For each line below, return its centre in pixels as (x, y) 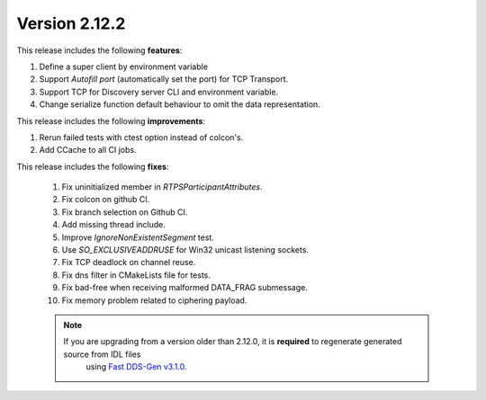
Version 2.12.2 (71, 23)
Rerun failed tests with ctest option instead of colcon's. (141, 137)
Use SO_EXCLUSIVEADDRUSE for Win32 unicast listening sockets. (185, 250)
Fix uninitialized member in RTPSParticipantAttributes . (162, 187)
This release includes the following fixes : (93, 166)
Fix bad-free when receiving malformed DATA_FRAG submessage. (184, 288)
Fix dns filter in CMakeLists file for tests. (136, 275)
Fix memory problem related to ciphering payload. (154, 300)
